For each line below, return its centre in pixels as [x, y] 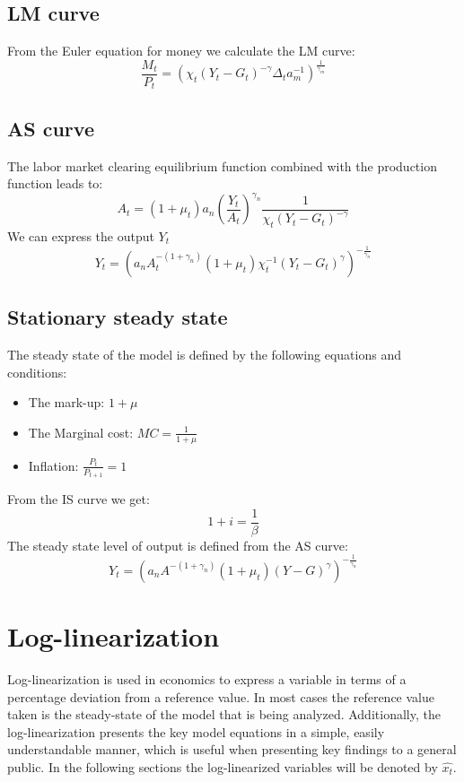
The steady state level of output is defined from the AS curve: [178, 545]
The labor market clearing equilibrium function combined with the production [222, 165]
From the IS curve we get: [79, 499]
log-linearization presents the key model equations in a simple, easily [196, 731]
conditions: [37, 372]
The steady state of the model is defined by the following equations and [204, 355]
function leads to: [55, 183]
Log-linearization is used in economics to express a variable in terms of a [207, 678]
